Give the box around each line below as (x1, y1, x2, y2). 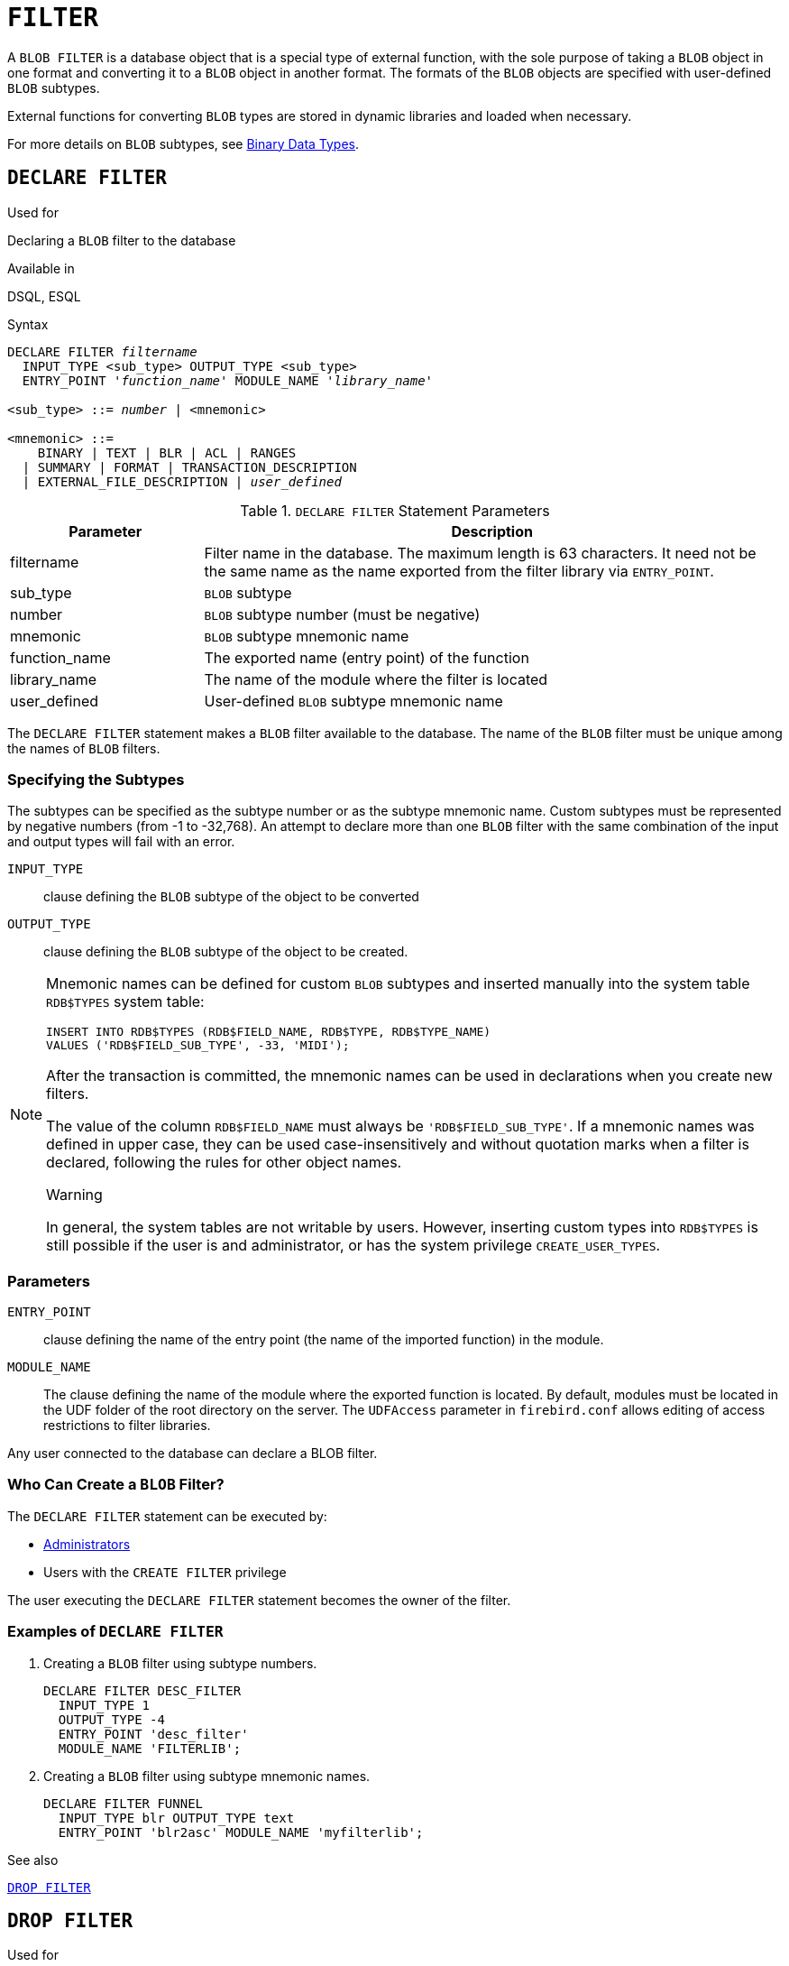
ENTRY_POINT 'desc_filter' (58, 1726, 249, 1741)
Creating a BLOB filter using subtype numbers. (43, 1655, 317, 1671)
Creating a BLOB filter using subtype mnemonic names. (43, 1768, 371, 1784)
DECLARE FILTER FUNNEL (43, 1795, 204, 1811)
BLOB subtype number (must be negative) (204, 605, 481, 623)
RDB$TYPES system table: (46, 992, 205, 1011)
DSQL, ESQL (7, 288, 81, 304)
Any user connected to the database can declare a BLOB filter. (7, 1445, 378, 1462)
